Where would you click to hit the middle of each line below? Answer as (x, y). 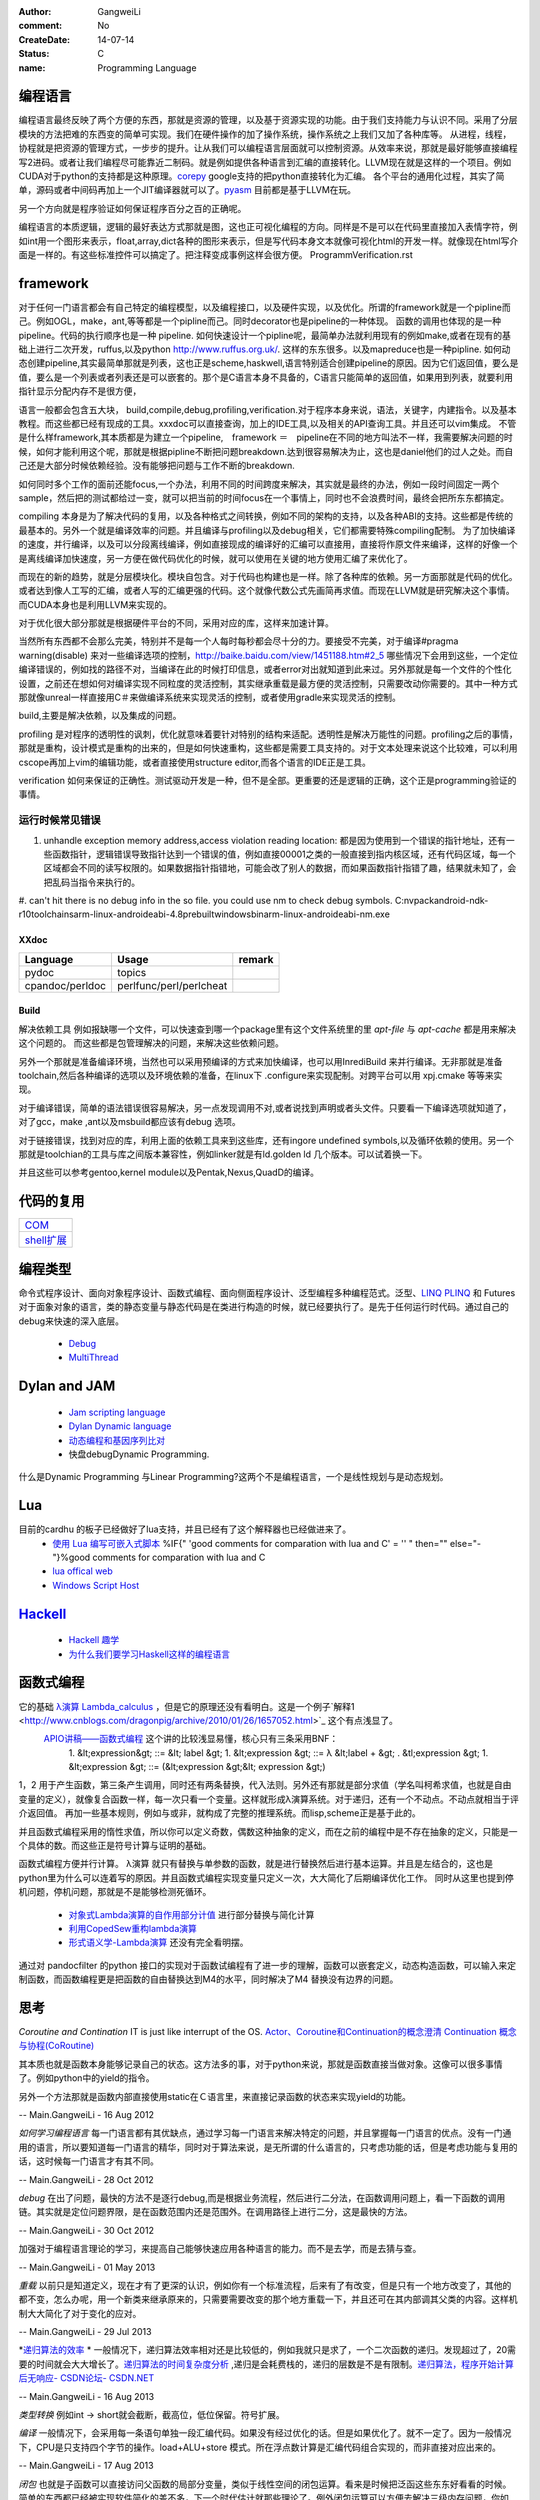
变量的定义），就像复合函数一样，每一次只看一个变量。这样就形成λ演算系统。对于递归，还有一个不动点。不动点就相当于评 (268, 1799)
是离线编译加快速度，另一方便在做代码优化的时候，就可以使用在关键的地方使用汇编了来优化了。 (215, 558)
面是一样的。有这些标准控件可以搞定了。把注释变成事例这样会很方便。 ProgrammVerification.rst (216, 254)
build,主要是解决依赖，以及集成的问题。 (100, 716)
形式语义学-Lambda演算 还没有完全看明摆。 (158, 1942)
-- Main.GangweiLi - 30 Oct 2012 (86, 2230)
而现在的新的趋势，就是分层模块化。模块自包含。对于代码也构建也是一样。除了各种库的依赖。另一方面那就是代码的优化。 (268, 576)
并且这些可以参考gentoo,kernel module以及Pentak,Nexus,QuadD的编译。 (169, 1172)
